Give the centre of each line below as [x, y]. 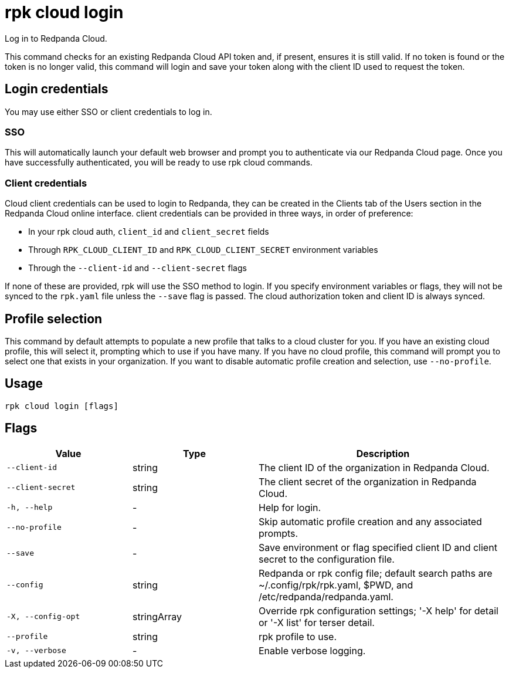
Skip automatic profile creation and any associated [370, 521]
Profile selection [54, 319]
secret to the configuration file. [327, 559]
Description [383, 453]
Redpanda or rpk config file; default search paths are [376, 573]
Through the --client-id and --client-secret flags [138, 268]
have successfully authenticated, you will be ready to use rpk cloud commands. [159, 163]
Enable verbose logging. [312, 650]
